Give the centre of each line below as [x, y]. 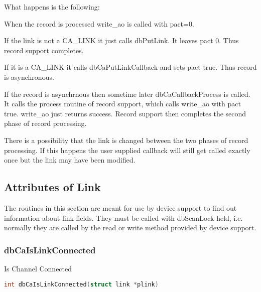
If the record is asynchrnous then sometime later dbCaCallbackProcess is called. [127, 94]
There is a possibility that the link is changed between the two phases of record [126, 140]
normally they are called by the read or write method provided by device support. [130, 228]
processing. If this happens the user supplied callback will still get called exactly [127, 150]
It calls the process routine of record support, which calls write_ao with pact [122, 104]
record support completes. [44, 50]
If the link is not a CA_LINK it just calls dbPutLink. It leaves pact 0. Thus [121, 40]
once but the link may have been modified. [70, 160]
